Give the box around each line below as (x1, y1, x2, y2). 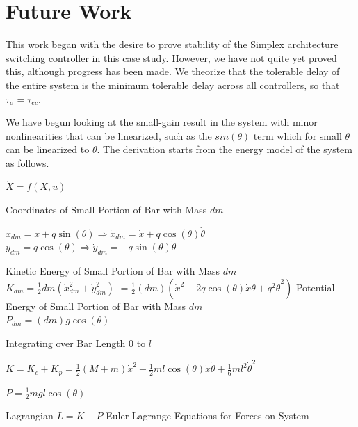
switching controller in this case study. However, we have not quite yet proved (6, 50, 337, 65)
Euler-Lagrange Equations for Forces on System (106, 408, 309, 423)
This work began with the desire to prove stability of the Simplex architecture (6, 37, 339, 51)
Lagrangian (6, 408, 54, 423)
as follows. (6, 155, 49, 170)
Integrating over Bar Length (6, 335, 126, 350)
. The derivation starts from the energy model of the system (97, 142, 352, 156)
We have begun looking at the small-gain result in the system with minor (6, 115, 318, 129)
